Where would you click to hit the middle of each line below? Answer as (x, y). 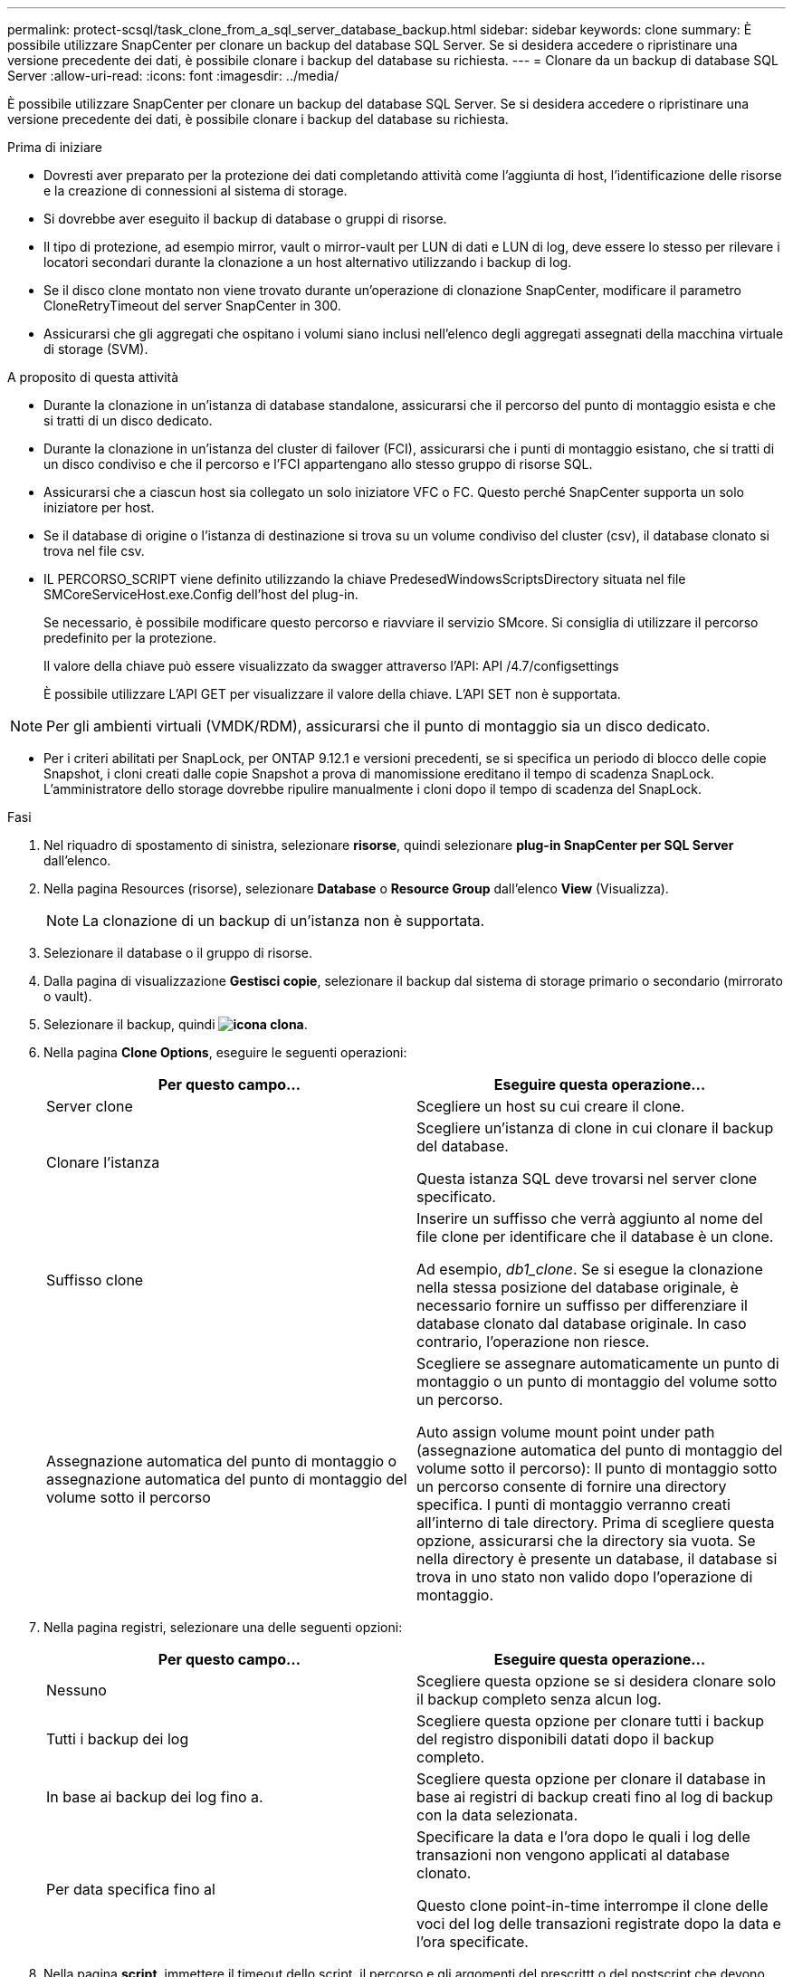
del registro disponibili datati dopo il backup (565, 1739)
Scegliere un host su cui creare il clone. (551, 1106)
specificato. (456, 1197)
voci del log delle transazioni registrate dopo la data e (599, 1924)
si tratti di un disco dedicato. (128, 420)
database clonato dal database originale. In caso (582, 1323)
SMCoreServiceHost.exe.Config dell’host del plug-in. (201, 594)
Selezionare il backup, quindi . (176, 1024)
